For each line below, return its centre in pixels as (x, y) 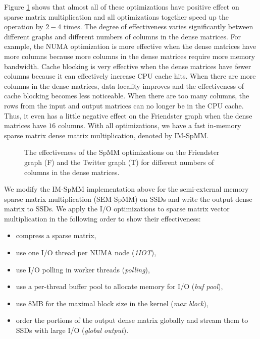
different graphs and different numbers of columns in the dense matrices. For (123, 36)
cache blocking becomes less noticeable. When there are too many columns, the (127, 96)
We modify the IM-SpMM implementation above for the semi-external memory (126, 189)
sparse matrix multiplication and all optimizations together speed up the (116, 16)
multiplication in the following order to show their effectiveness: (102, 218)
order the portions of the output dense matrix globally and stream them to (132, 320)
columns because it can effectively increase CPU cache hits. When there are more (130, 76)
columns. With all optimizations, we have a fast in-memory (150, 125)
